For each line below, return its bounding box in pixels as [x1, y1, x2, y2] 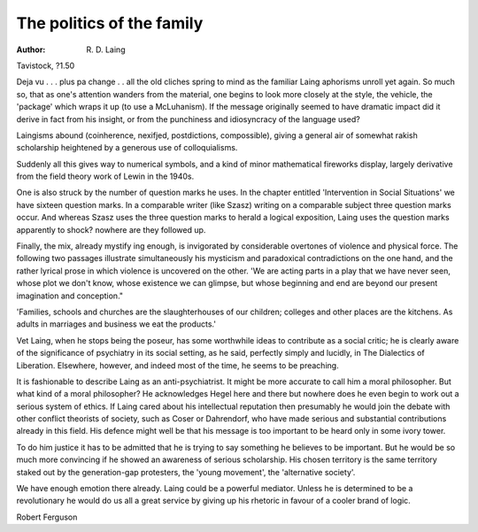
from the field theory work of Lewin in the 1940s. [16, 171, 195, 181]
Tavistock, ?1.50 [16, 60, 75, 71]
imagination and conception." [16, 290, 124, 301]
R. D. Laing [86, 44, 126, 55]
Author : [16, 44, 46, 55]
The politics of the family [16, 13, 204, 33]
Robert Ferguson [16, 512, 78, 522]
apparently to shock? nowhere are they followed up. [16, 224, 206, 235]
